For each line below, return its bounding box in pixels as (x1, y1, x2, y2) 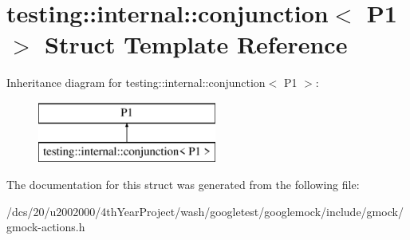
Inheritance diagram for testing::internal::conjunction (6, 74, 266, 91)
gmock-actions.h (6, 218, 85, 235)
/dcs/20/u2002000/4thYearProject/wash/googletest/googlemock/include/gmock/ (6, 203, 404, 219)
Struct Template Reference (45, 28, 348, 61)
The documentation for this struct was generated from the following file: (6, 176, 360, 193)
